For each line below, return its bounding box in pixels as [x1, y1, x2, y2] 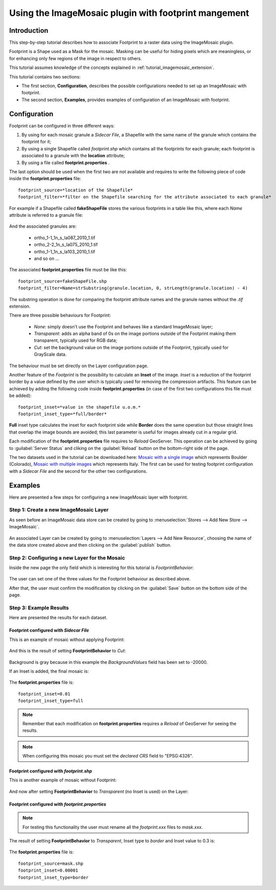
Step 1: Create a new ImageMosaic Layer [9, 507, 109, 513]
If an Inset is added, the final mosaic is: [9, 668, 89, 674]
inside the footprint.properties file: [9, 176, 81, 182]
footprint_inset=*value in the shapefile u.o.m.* [18, 404, 141, 410]
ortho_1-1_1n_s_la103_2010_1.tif [34, 249, 95, 254]
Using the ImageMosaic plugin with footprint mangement [9, 7, 250, 18]
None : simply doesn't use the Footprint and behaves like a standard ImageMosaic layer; [34, 323, 213, 329]
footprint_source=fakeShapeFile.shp [18, 278, 107, 284]
